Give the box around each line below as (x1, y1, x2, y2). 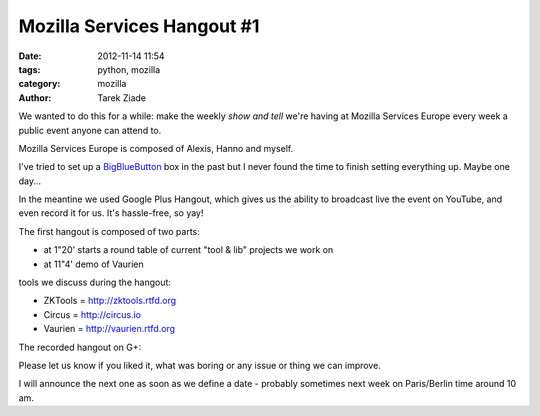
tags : (18, 63, 41, 75)
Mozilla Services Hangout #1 (18, 15, 260, 37)
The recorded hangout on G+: (18, 341, 142, 353)
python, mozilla (97, 63, 161, 75)
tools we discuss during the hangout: (18, 276, 172, 289)
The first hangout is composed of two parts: (18, 225, 200, 237)
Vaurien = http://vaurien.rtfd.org (43, 323, 175, 335)
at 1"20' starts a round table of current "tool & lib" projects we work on (43, 244, 334, 256)
